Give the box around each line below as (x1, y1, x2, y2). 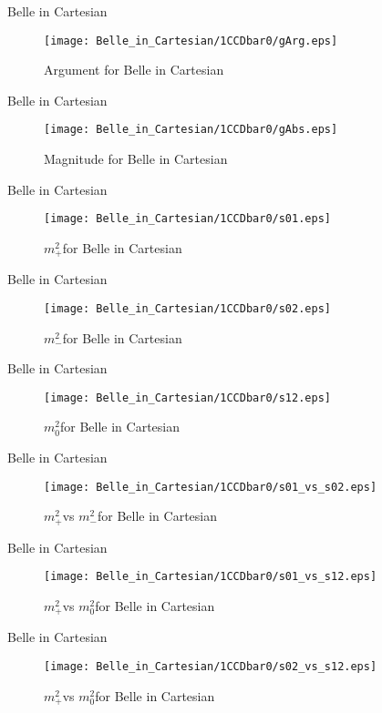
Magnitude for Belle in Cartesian (44, 149, 228, 168)
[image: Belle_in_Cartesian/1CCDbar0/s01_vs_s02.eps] (44, 480, 377, 494)
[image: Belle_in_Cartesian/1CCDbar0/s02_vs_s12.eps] (44, 660, 377, 674)
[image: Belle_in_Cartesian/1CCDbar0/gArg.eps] (44, 34, 338, 47)
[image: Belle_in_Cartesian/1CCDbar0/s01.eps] (44, 212, 331, 226)
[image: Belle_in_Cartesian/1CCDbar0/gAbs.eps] (44, 123, 338, 137)
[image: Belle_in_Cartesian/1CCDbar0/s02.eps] (44, 301, 331, 315)
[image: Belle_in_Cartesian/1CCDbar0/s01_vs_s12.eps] (44, 570, 377, 584)
